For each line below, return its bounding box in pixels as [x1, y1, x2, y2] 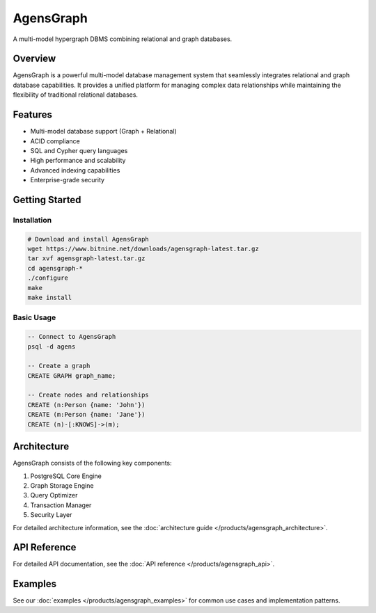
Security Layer [30, 511, 72, 519]
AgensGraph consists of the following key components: [13, 459, 172, 468]
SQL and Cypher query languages [30, 146, 128, 154]
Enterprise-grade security [30, 176, 104, 184]
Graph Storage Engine [30, 481, 94, 490]
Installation [13, 215, 52, 225]
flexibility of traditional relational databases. [13, 90, 139, 99]
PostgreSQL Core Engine [30, 472, 102, 480]
